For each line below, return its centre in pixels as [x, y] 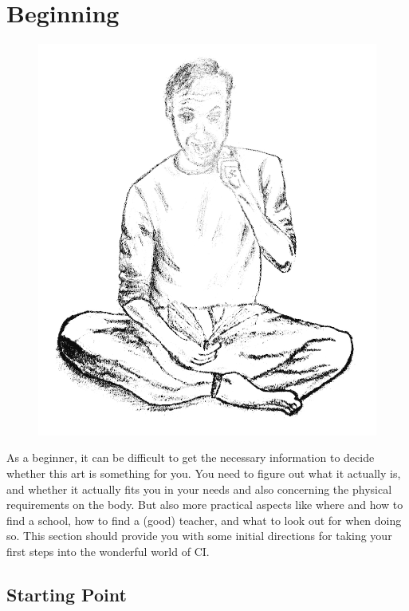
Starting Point [67, 595]
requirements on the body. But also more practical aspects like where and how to [205, 505]
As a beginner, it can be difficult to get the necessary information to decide [191, 457]
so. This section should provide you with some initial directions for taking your [199, 536]
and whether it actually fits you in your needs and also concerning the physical [199, 489]
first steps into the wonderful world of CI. [108, 552]
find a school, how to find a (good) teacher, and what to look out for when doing [204, 520]
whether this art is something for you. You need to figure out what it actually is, [204, 473]
